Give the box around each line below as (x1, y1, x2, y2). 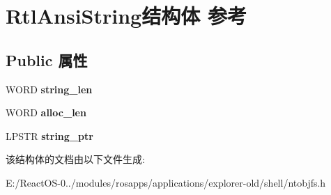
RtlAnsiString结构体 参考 (6, 1, 247, 30)
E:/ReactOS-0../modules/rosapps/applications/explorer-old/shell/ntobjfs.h (6, 175, 326, 189)
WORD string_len (6, 81, 93, 96)
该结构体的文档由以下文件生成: (6, 152, 145, 166)
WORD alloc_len (6, 105, 86, 120)
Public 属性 (6, 49, 88, 70)
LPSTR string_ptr (6, 128, 93, 143)
